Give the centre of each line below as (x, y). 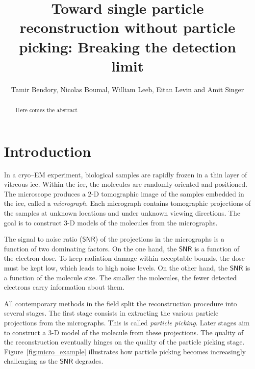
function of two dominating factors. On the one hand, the (90, 248)
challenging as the (31, 361)
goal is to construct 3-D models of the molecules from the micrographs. (111, 222)
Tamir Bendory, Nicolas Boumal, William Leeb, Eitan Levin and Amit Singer (127, 89)
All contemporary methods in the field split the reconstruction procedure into (121, 303)
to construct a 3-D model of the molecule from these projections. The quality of (124, 332)
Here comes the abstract (46, 110)
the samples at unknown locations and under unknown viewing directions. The (122, 213)
